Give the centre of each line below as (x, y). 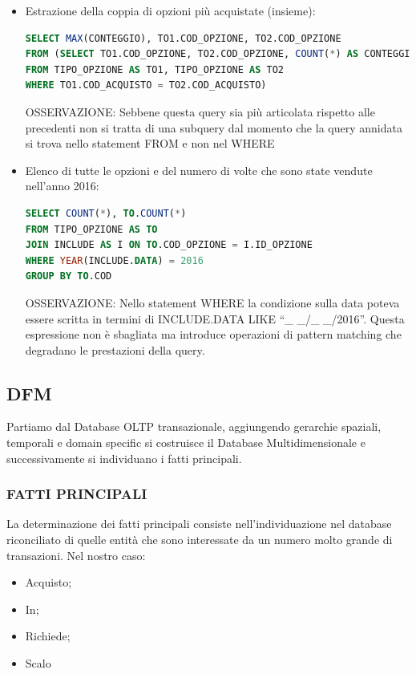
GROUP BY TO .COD (69, 276)
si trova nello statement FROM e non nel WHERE (150, 143)
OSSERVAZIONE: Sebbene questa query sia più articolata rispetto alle (200, 111)
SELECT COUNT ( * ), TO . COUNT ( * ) (106, 213)
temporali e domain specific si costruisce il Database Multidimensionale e (186, 443)
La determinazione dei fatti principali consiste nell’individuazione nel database (199, 524)
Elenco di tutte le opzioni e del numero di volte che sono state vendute (199, 170)
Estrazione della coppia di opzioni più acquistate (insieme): (170, 10)
